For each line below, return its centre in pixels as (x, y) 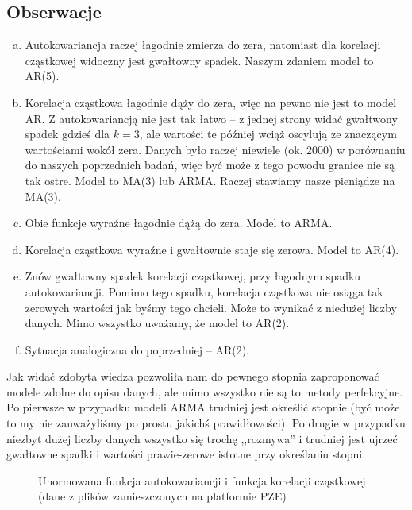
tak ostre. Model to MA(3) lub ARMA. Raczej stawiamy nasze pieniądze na (210, 180)
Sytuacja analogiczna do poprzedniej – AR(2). (137, 349)
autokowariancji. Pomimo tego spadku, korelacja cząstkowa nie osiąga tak (204, 291)
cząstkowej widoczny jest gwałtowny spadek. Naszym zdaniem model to (199, 60)
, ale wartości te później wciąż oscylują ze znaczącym (268, 134)
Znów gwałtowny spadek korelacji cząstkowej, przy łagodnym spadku (193, 276)
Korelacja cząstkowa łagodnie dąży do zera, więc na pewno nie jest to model (211, 102)
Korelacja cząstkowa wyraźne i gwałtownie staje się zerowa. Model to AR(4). (212, 249)
